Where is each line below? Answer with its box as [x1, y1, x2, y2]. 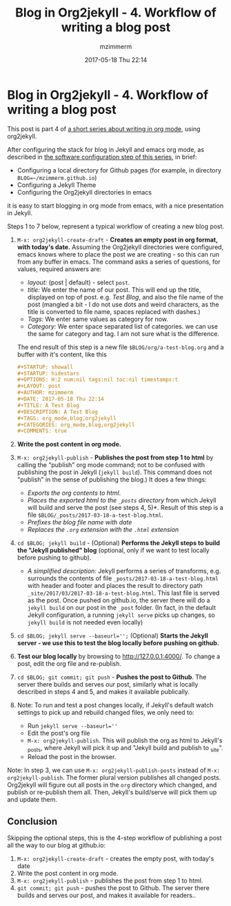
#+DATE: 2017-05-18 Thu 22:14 [17, 395, 105, 403]
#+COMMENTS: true [17, 428, 68, 435]
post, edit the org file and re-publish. [17, 660, 122, 668]
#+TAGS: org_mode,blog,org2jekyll [17, 415, 117, 422]
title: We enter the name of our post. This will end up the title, [27, 285, 201, 294]
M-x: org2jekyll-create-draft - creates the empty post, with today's [17, 854, 214, 863]
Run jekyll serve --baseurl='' [27, 722, 119, 730]
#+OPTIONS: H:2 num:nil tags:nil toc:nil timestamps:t [17, 376, 179, 384]
